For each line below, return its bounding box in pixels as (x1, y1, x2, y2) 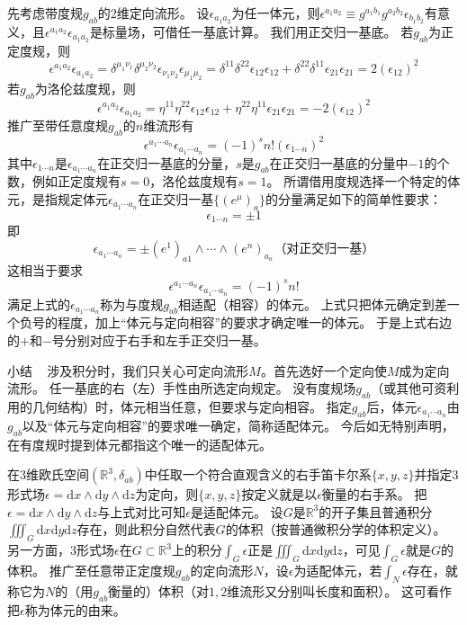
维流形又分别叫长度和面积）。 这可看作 (227, 581, 453, 600)
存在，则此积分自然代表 (76, 520, 216, 539)
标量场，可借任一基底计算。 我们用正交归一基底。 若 (102, 22, 414, 40)
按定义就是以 (241, 485, 318, 504)
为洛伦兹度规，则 (34, 79, 136, 98)
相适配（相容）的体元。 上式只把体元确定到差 (178, 294, 447, 313)
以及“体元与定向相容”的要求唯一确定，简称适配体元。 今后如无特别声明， (22, 415, 454, 434)
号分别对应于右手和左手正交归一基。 (51, 331, 266, 350)
